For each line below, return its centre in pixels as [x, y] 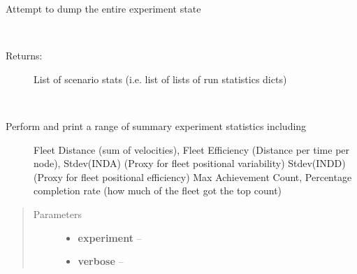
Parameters [57, 214]
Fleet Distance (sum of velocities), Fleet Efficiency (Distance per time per [192, 149]
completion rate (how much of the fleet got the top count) [158, 190]
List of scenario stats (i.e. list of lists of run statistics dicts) [160, 79]
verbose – [101, 261]
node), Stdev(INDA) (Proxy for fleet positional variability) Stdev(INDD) [190, 163]
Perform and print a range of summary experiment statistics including [156, 125]
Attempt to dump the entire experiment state [103, 8]
